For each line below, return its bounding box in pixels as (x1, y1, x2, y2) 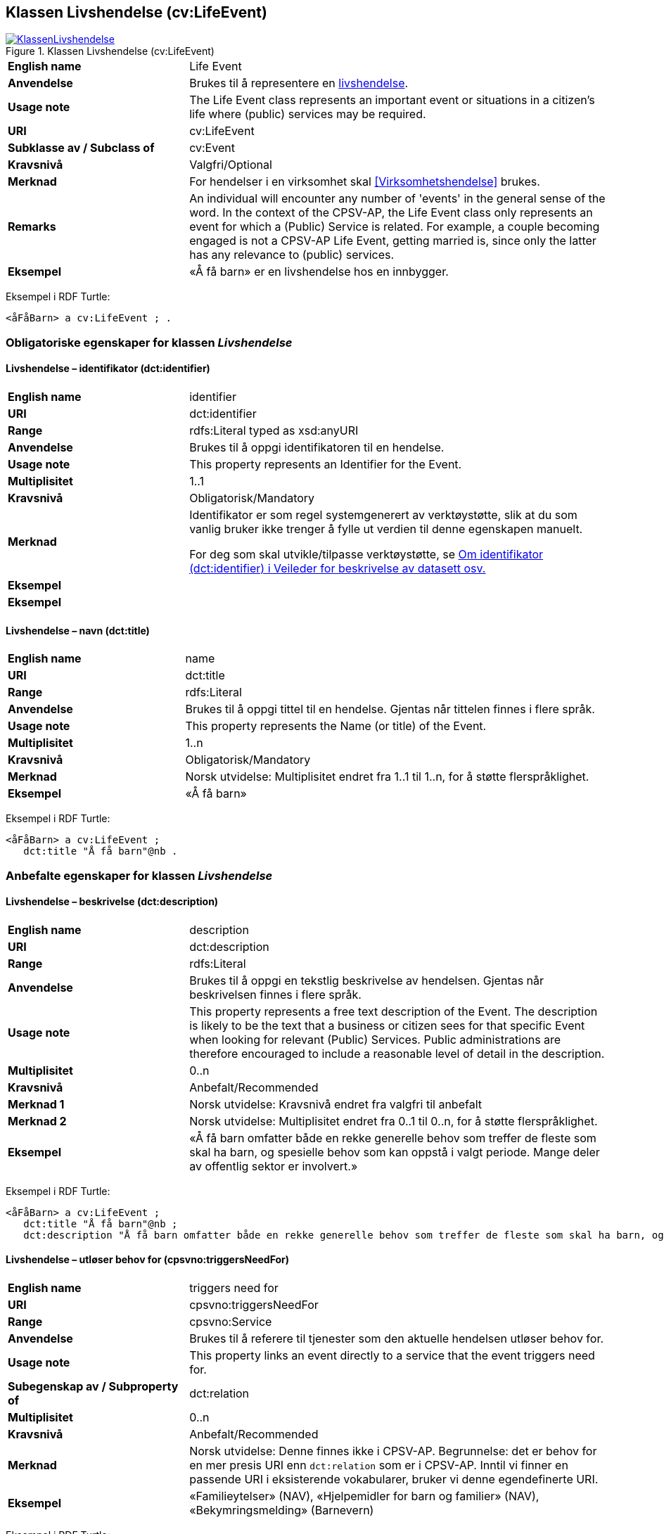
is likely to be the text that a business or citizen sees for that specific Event (189, 1018, 585, 1033)
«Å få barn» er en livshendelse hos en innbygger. (189, 264, 449, 279)
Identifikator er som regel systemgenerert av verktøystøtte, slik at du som (189, 508, 577, 523)
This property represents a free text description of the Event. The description (189, 1004, 598, 1018)
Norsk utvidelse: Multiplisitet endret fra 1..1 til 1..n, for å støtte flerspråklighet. (185, 769, 589, 784)
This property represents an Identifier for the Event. (189, 457, 462, 472)
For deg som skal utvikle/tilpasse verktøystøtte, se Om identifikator (189, 547, 544, 562)
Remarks (8, 219, 56, 234)
